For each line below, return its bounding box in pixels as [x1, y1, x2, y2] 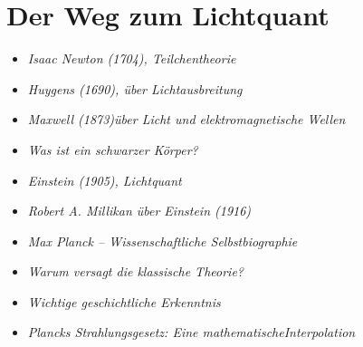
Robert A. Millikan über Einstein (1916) [27, 201, 252, 220]
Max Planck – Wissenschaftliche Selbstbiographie [27, 231, 298, 250]
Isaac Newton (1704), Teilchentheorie [27, 49, 236, 68]
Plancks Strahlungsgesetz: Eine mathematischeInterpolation [27, 323, 356, 342]
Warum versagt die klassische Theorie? [27, 262, 244, 281]
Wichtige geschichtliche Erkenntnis [27, 292, 221, 311]
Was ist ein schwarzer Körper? [27, 140, 198, 159]
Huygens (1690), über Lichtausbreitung [27, 79, 243, 98]
